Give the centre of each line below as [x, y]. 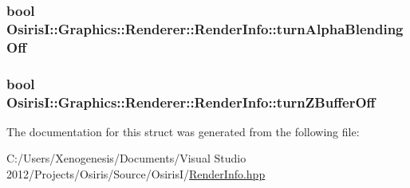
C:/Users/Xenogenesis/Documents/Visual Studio [126, 158]
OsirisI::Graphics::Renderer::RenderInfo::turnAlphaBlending [205, 28]
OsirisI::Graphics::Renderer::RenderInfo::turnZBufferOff [191, 102]
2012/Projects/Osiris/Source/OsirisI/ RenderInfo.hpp [136, 174]
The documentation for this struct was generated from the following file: [183, 131]
